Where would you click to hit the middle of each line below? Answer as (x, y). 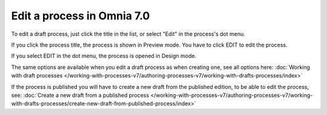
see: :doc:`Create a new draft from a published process (80, 95)
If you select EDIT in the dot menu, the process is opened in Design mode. (104, 56)
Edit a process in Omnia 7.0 (81, 16)
